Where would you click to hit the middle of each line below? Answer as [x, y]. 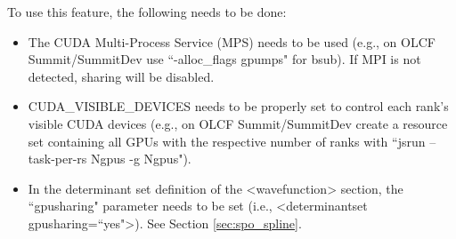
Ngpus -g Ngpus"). [141, 159]
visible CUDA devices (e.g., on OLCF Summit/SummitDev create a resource [238, 123]
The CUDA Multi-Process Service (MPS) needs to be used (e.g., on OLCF [232, 41]
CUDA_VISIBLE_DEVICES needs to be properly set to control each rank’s [238, 106]
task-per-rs [57, 159]
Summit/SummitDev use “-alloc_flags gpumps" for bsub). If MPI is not [224, 59]
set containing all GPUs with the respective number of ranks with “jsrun [227, 141]
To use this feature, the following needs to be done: [147, 12]
